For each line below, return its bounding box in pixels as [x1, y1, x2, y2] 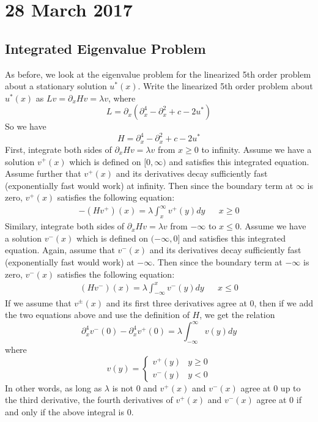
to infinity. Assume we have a [201, 143, 312, 155]
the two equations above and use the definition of [5, 308, 190, 321]
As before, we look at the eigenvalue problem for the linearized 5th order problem [5, 67, 311, 80]
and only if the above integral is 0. [5, 405, 134, 418]
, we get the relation [199, 308, 275, 321]
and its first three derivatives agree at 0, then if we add [106, 296, 313, 309]
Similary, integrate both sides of [5, 220, 125, 232]
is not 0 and [112, 381, 157, 394]
